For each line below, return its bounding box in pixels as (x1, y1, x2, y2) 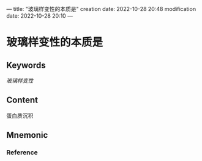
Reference (6, 148, 38, 157)
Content (6, 95, 39, 106)
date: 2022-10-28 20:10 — (6, 12, 73, 20)
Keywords (6, 60, 46, 70)
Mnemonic (6, 130, 48, 140)
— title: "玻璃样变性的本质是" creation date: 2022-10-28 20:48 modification (6, 5, 196, 12)
